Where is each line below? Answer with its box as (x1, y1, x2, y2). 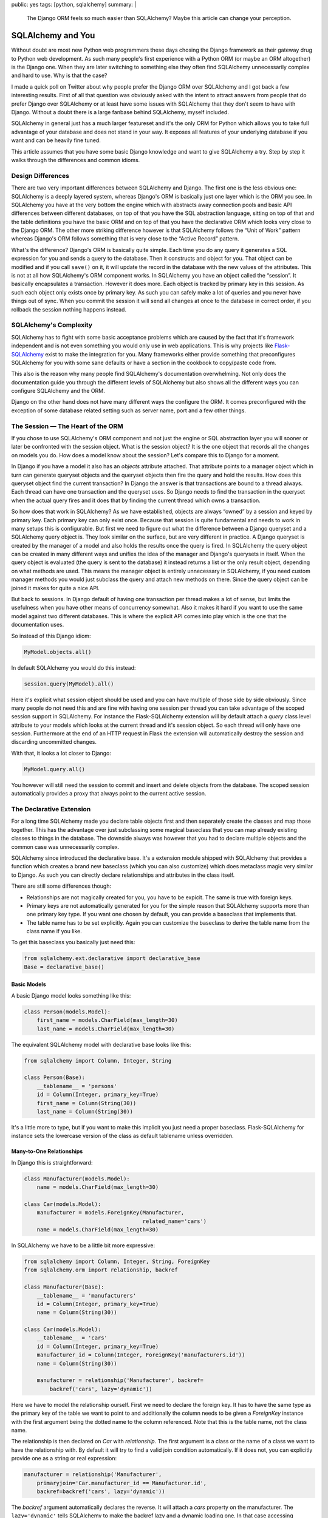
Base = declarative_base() (24, 963, 104, 970)
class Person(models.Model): (24, 1008, 111, 1015)
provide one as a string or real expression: (11, 1455, 117, 1462)
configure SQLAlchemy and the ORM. (11, 387, 106, 395)
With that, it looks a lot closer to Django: (11, 749, 112, 757)
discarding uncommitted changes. (11, 738, 97, 746)
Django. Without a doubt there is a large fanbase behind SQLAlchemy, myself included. (11, 109, 229, 116)
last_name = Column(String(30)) (36, 1108, 134, 1115)
